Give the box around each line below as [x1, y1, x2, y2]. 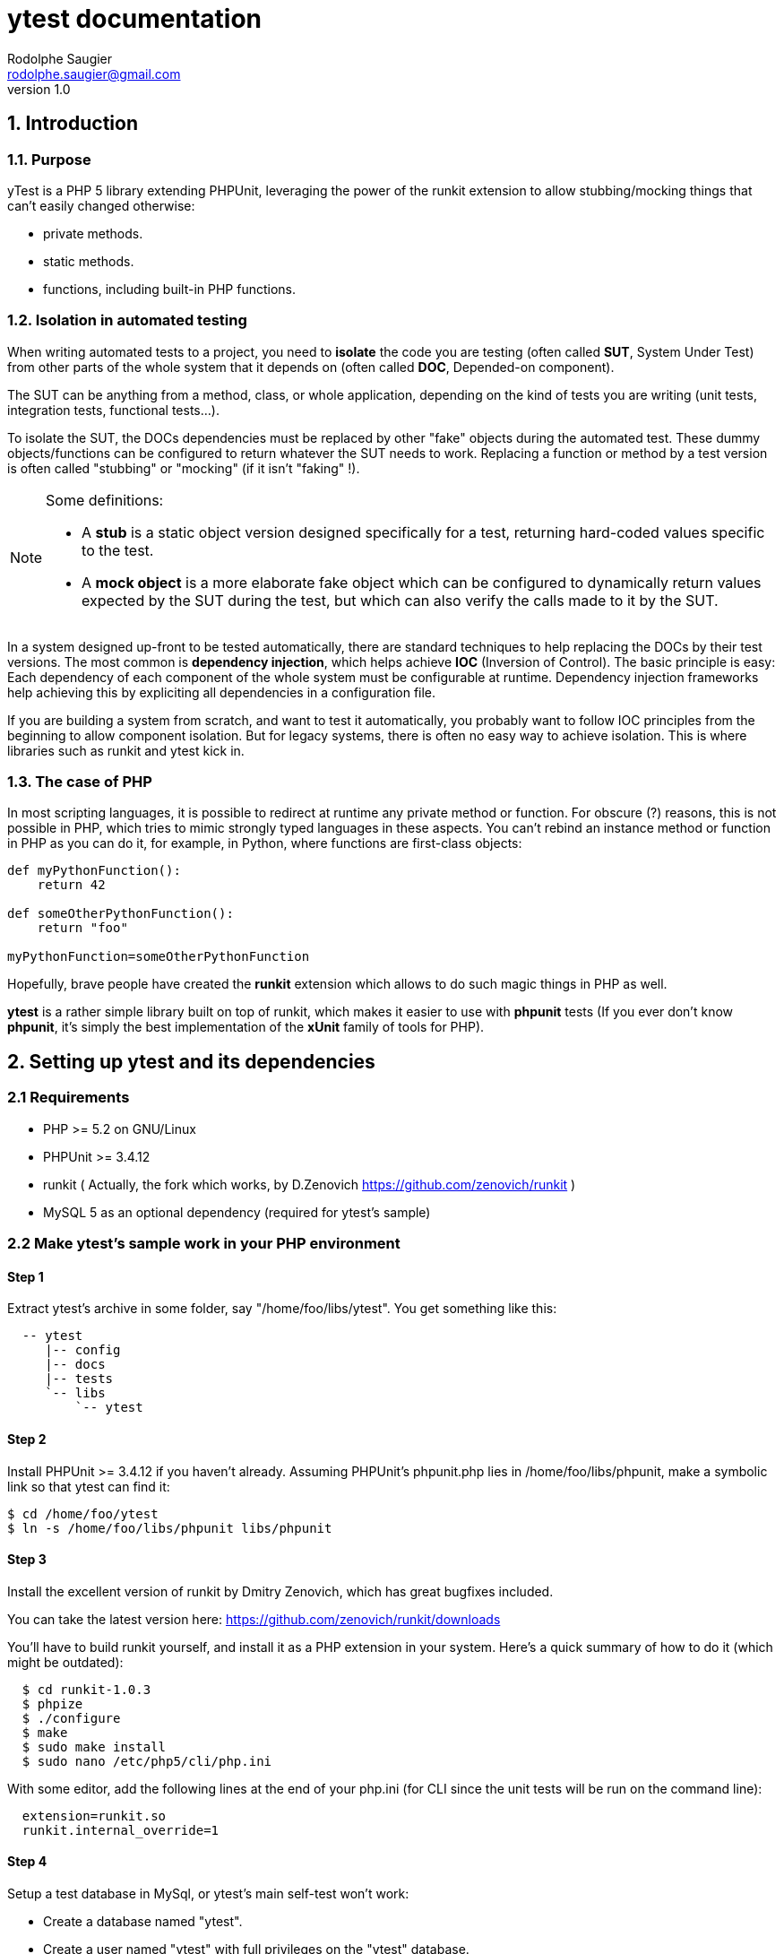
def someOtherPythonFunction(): [7, 906, 234, 921]
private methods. [43, 225, 143, 241]
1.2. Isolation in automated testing [7, 311, 247, 330]
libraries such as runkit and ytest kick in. [7, 742, 245, 758]
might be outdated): [7, 1654, 124, 1670]
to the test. [82, 540, 154, 559]
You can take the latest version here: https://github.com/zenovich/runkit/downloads [7, 1611, 501, 1627]
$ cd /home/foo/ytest [7, 1506, 159, 1521]
